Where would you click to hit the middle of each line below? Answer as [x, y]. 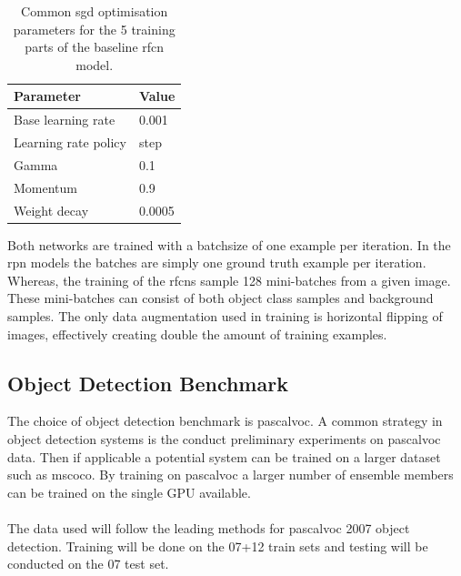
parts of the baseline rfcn [95, 47]
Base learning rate [65, 120]
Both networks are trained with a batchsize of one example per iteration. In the [229, 244]
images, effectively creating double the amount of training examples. [197, 333]
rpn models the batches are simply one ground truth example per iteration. [217, 263]
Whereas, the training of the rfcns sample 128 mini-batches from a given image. [229, 280]
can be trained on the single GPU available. [129, 492]
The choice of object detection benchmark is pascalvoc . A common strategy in [225, 421]
